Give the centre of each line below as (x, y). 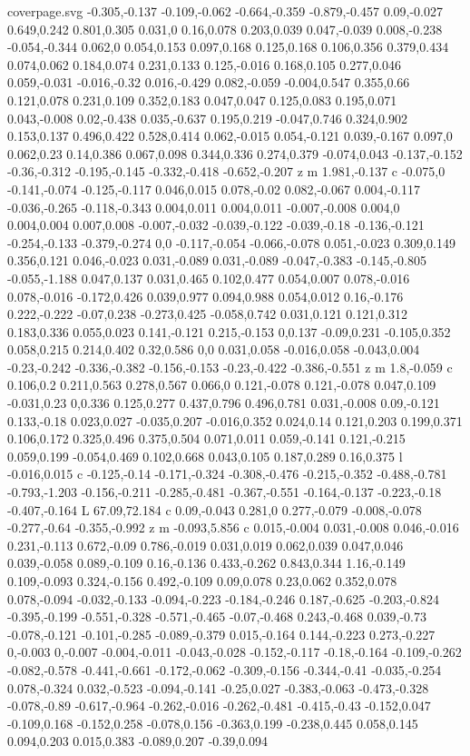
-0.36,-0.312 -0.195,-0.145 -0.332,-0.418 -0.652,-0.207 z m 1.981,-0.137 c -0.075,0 (226, 171)
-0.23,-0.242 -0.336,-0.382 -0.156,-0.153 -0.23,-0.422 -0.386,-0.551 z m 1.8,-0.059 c (230, 367)
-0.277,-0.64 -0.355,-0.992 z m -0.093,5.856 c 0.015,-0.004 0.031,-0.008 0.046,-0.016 (233, 527)
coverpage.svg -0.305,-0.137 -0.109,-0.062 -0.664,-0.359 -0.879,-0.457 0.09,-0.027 (225, 11)
